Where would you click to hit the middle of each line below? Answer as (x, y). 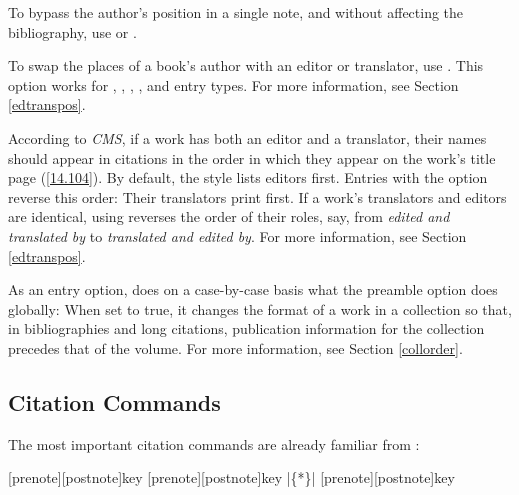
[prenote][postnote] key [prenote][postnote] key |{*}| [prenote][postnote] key (231, 477)
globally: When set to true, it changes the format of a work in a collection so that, (260, 308)
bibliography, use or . (72, 31)
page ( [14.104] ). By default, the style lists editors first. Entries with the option (248, 177)
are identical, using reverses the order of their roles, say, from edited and (229, 216)
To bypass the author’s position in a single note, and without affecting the (236, 12)
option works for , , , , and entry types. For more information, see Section (233, 84)
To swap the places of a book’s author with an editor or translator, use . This (246, 65)
